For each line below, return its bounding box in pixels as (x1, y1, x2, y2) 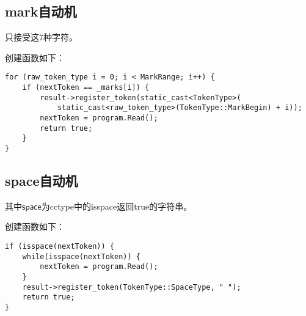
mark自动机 (5, 2, 77, 21)
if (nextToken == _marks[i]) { (22, 83, 150, 92)
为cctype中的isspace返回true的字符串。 (41, 199, 192, 212)
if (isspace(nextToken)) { (5, 242, 114, 251)
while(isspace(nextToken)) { (22, 252, 140, 261)
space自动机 (5, 171, 78, 190)
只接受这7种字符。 (5, 31, 78, 43)
